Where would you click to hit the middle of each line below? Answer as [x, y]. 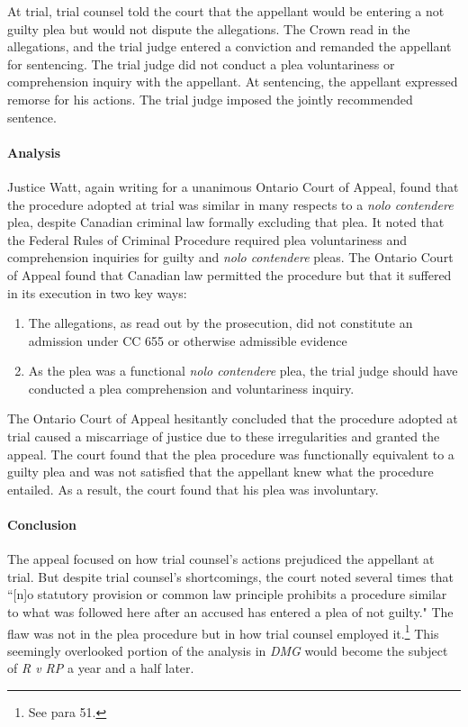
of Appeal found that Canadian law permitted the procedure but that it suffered [229, 274]
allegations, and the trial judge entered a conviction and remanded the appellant [229, 46]
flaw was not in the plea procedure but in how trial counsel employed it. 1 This [223, 632]
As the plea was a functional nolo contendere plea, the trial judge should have [243, 371]
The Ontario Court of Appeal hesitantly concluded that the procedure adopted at [233, 418]
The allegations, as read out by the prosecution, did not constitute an [220, 323]
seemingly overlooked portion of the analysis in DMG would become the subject [228, 650]
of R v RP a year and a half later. [101, 668]
